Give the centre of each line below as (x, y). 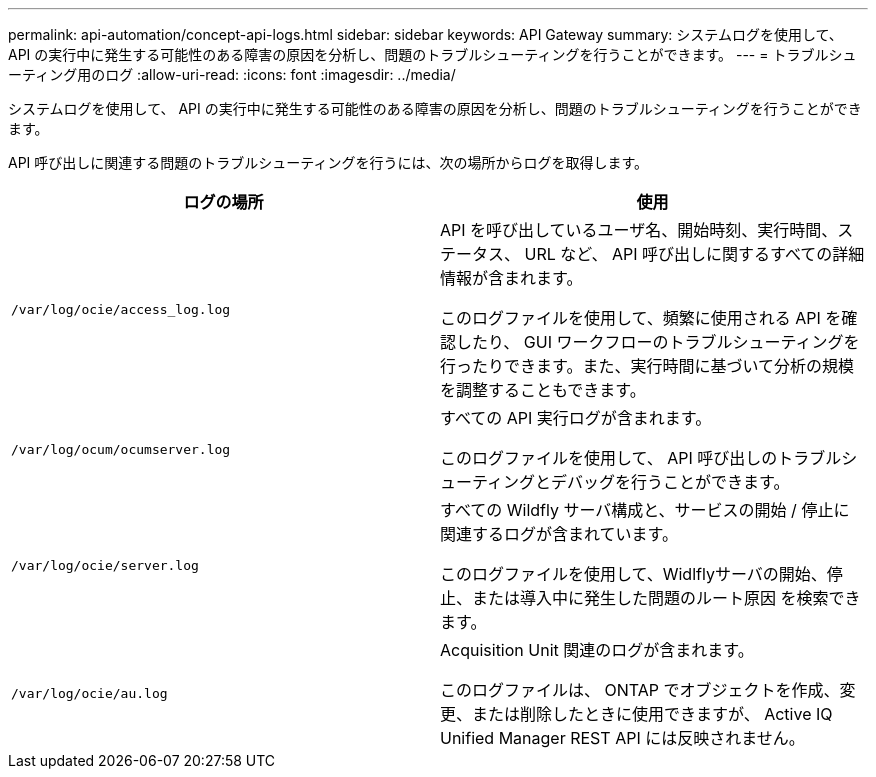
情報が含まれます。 (511, 278)
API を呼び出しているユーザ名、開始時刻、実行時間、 (639, 230)
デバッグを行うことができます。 (670, 482)
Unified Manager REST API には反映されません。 (622, 738)
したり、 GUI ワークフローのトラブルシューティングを (658, 342)
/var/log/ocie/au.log (89, 693)
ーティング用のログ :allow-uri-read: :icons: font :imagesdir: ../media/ (232, 74)
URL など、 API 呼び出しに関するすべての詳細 (694, 254)
